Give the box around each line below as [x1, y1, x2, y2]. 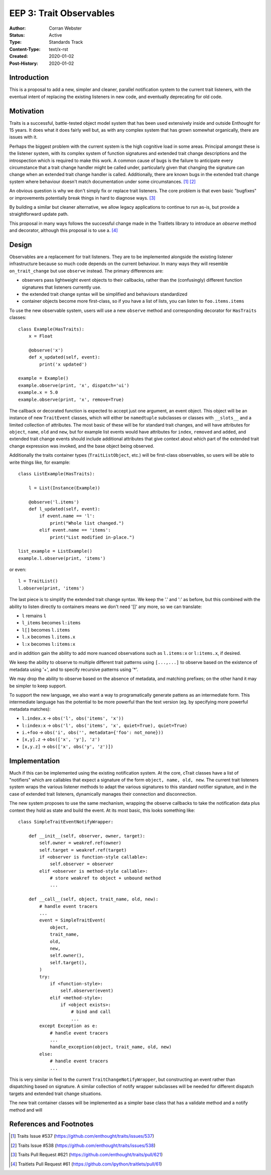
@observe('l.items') [28, 499, 79, 505]
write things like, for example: [9, 459, 70, 465]
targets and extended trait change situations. [9, 1090, 102, 1097]
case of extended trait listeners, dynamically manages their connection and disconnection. [9, 791, 197, 797]
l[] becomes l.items [22, 627, 70, 633]
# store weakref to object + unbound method [50, 875, 162, 881]
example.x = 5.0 [18, 390, 58, 395]
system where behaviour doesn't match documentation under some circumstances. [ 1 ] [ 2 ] [9, 179, 196, 185]
